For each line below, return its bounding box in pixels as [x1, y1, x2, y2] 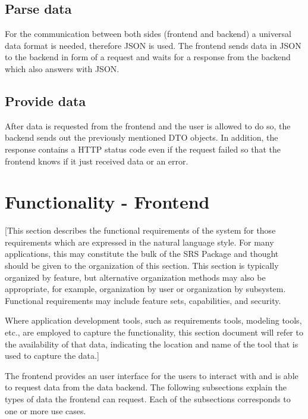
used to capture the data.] [5, 349, 99, 362]
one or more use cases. [5, 404, 86, 417]
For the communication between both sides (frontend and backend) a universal [5, 27, 292, 40]
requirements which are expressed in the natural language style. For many [5, 235, 274, 248]
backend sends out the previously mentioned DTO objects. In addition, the [5, 131, 278, 144]
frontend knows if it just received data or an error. [5, 154, 188, 167]
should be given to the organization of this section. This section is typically [5, 259, 279, 272]
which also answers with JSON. [5, 62, 120, 75]
